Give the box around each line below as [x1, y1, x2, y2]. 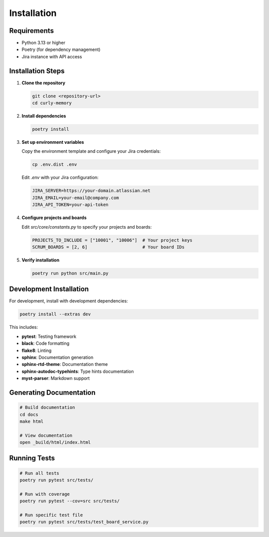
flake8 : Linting [21, 347, 52, 353]
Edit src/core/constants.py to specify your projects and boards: [21, 224, 152, 230]
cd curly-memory [32, 100, 72, 106]
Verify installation [21, 257, 60, 263]
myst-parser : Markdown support [21, 375, 90, 381]
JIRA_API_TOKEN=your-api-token [32, 202, 109, 208]
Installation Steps [9, 66, 65, 75]
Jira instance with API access [21, 53, 82, 59]
